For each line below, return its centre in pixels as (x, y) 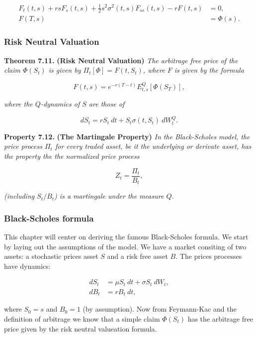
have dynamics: (27, 266)
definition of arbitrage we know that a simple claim (82, 318)
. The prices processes (209, 256)
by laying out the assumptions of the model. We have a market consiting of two (125, 246)
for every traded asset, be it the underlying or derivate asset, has (153, 146)
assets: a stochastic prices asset (51, 256)
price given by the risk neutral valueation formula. (81, 328)
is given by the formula (209, 70)
